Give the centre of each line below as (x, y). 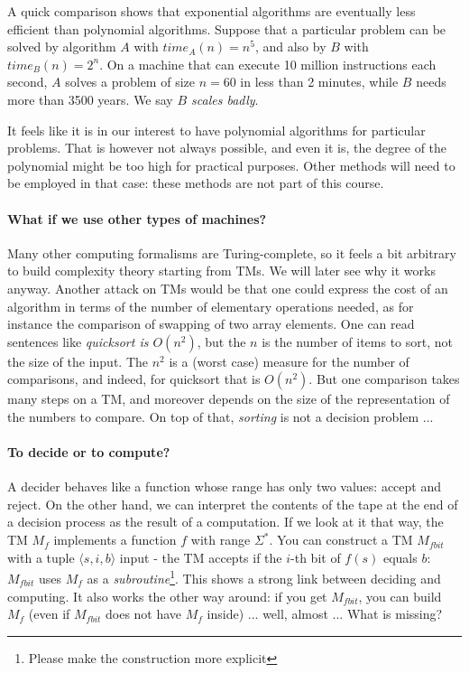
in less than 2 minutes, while (319, 82)
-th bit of (316, 557)
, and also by (290, 47)
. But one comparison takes (384, 379)
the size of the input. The (78, 361)
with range (221, 540)
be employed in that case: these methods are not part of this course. (196, 183)
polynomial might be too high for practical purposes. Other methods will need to (231, 165)
